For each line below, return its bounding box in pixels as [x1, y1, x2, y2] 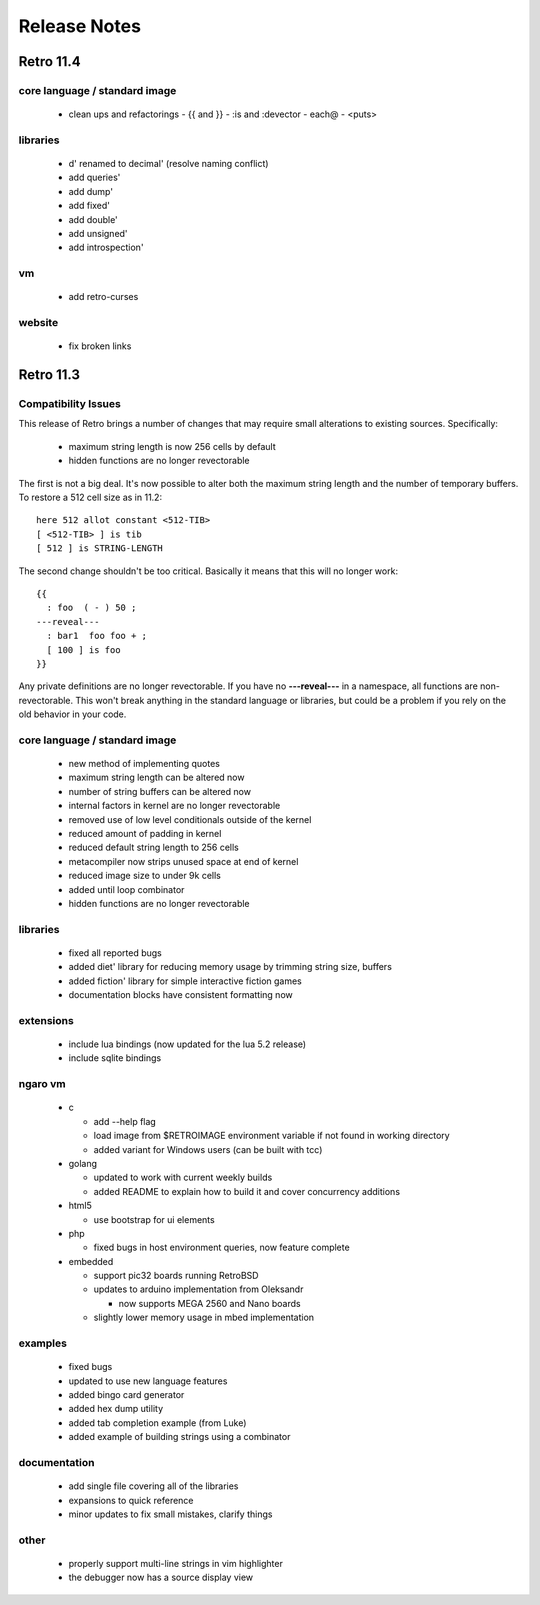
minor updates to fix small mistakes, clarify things [68, 1508, 273, 1520]
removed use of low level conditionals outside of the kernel [68, 813, 312, 825]
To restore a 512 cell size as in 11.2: [18, 491, 163, 504]
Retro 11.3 [18, 366, 80, 384]
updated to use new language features [68, 1375, 228, 1387]
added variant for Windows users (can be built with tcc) [93, 1143, 323, 1155]
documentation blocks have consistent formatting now [68, 989, 294, 1001]
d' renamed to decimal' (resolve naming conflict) [68, 158, 269, 170]
